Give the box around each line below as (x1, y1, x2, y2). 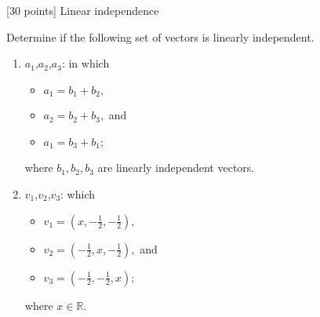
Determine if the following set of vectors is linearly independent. (6, 28, 315, 45)
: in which (61, 55, 110, 71)
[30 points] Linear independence (6, 2, 159, 18)
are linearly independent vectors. (97, 159, 255, 176)
